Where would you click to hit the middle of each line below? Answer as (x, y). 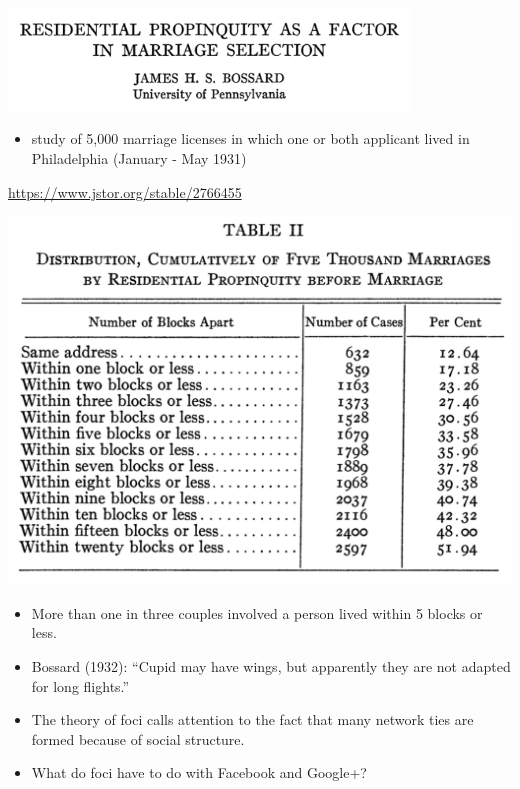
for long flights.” (80, 685)
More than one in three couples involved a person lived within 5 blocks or (257, 612)
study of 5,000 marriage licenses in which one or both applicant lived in (250, 138)
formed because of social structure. (138, 738)
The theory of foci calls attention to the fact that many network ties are (252, 719)
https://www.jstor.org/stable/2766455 (125, 191)
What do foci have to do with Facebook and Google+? (199, 772)
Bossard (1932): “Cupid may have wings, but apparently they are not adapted (271, 666)
